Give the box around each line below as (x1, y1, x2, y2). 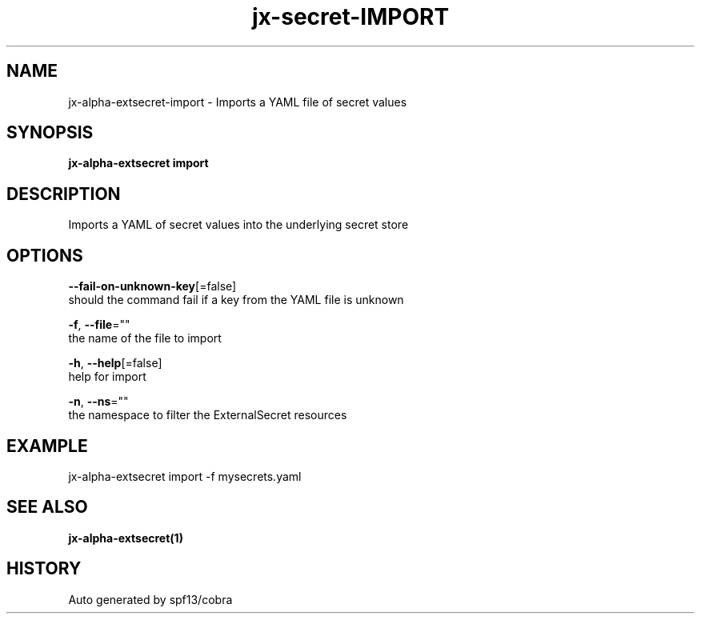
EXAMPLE (6, 435, 88, 456)
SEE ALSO (6, 497, 88, 518)
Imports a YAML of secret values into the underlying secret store (68, 218, 409, 232)
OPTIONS (6, 245, 83, 266)
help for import (68, 370, 146, 384)
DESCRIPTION (6, 183, 121, 204)
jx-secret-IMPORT (251, 3, 450, 30)
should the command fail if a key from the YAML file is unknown (68, 293, 404, 307)
